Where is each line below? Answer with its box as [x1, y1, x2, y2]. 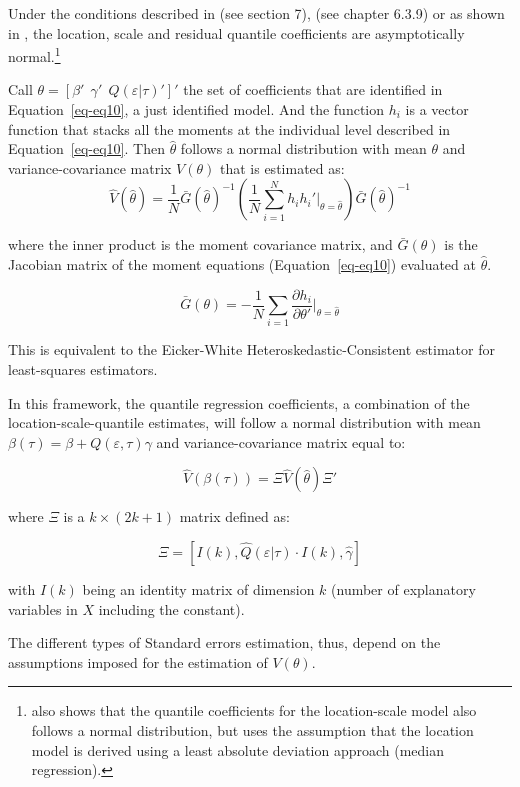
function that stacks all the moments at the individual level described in [8, 118, 451, 139]
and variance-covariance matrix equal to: [156, 431, 406, 452]
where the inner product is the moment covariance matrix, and [8, 234, 393, 255]
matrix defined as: [179, 506, 290, 527]
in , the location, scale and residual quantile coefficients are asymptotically [8, 22, 465, 43]
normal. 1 [8, 43, 61, 66]
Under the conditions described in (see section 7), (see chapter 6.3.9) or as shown [8, 3, 505, 23]
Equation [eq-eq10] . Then [8, 138, 165, 159]
